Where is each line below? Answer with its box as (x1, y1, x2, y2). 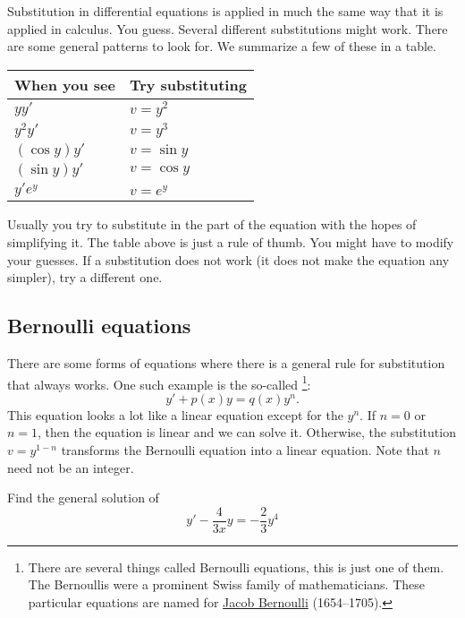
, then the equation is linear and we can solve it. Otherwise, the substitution (38, 423, 456, 442)
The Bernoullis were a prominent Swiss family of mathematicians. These (28, 575, 426, 594)
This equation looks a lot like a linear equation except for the (7, 405, 343, 424)
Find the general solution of (7, 488, 159, 507)
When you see (14, 73, 115, 95)
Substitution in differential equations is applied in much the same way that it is (7, 2, 444, 20)
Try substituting (129, 73, 247, 95)
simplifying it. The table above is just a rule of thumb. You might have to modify (7, 232, 454, 251)
